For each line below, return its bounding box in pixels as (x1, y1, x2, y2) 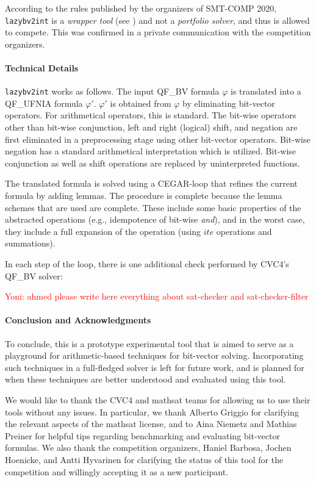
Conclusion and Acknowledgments (5, 314, 151, 326)
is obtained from (110, 96, 171, 109)
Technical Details (5, 62, 79, 74)
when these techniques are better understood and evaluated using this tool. (5, 373, 286, 386)
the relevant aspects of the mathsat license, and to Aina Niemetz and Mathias (5, 417, 297, 430)
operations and (216, 225, 272, 237)
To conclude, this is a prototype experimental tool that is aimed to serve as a (5, 337, 294, 350)
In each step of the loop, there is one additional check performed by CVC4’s (5, 257, 289, 270)
